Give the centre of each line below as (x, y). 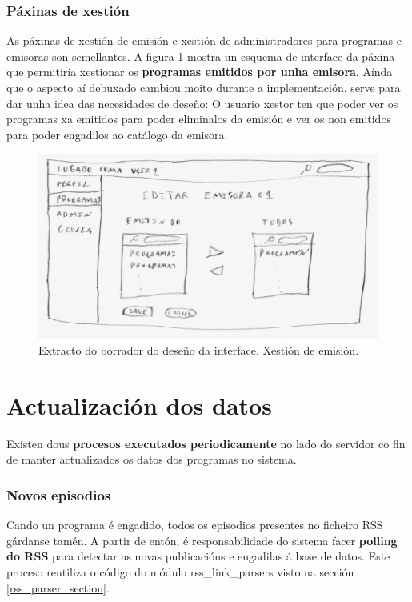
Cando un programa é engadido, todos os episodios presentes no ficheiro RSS (195, 525)
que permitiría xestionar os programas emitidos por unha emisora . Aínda (200, 72)
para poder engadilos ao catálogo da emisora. (117, 134)
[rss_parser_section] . (58, 587)
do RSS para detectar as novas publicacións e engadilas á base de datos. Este (198, 556)
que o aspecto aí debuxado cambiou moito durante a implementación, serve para (204, 87)
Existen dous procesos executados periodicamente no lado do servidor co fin (206, 443)
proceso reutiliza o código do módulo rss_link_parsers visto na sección (180, 571)
